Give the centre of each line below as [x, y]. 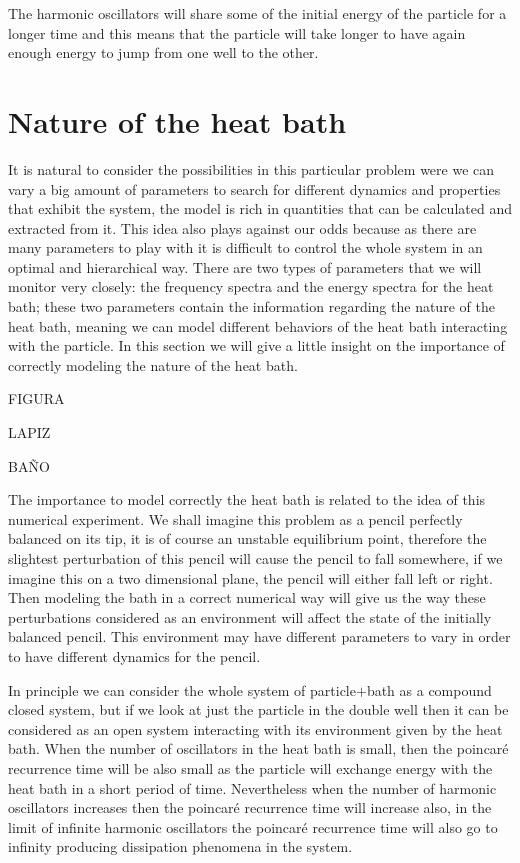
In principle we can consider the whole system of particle [182, 689]
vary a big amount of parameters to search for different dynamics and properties [254, 188]
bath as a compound [429, 689]
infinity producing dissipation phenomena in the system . [180, 846]
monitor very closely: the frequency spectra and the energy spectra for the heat [251, 286]
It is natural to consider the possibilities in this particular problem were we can [251, 168]
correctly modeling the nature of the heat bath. [153, 364]
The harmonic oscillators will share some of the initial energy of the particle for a [257, 13]
